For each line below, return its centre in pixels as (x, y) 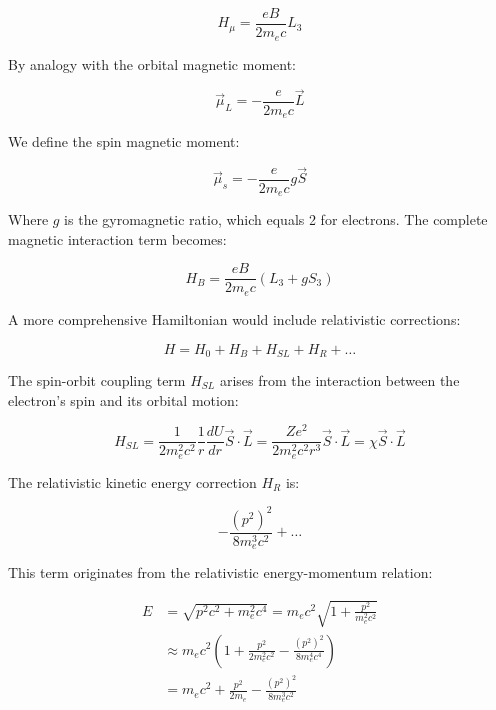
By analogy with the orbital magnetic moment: (152, 63)
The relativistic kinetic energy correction (132, 481)
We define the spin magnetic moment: (124, 141)
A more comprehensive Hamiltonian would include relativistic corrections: (234, 318)
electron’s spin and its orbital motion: (123, 399)
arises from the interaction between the (339, 379)
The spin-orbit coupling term (97, 379)
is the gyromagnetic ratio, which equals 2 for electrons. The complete (276, 219)
